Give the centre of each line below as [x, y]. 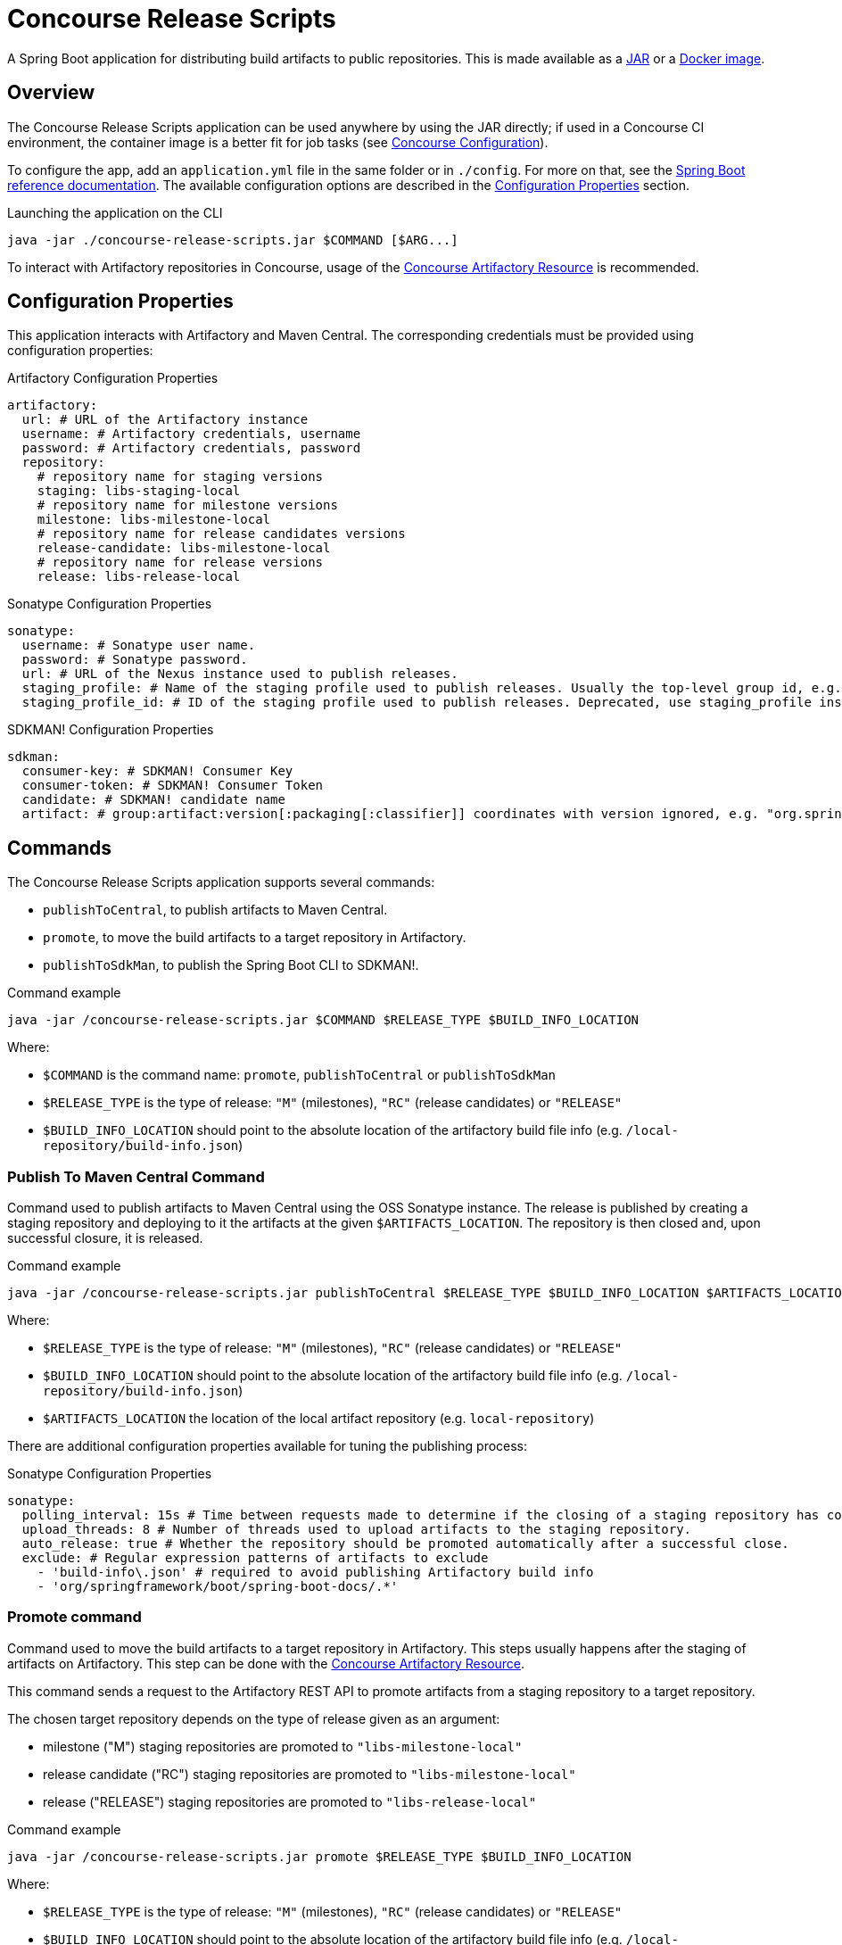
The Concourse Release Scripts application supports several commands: [221, 882]
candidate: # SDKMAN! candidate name [153, 800]
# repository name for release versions [180, 563]
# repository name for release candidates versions [221, 534]
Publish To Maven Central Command [136, 1176]
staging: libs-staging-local [139, 491]
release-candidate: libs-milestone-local [184, 548]
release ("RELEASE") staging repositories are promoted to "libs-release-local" [290, 1801]
